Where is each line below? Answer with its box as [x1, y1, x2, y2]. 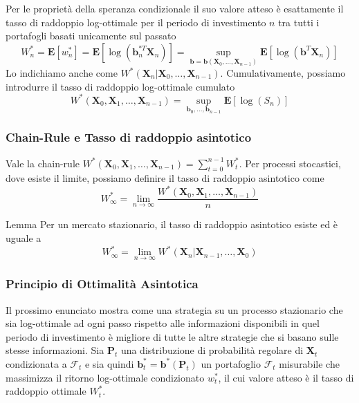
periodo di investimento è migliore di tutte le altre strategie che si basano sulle [6, 329, 339, 344]
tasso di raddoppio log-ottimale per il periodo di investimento [6, 15, 266, 29]
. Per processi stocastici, [239, 156, 341, 170]
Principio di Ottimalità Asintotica [6, 275, 199, 292]
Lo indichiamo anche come [6, 66, 118, 79]
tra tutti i [278, 15, 320, 29]
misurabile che [279, 356, 340, 371]
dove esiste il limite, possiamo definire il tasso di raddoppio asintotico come [6, 171, 324, 185]
